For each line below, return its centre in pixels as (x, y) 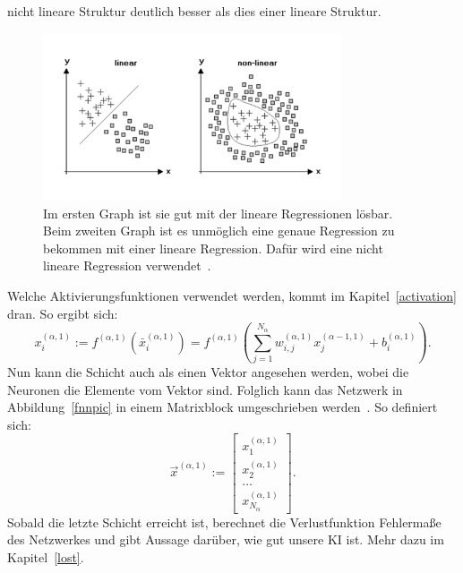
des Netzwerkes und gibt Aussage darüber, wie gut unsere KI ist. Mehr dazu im (226, 539)
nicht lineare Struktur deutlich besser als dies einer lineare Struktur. (194, 11)
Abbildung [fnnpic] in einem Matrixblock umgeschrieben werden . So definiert (223, 407)
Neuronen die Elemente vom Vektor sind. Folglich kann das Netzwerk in (205, 389)
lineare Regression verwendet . (127, 265)
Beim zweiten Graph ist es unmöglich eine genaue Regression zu (219, 231)
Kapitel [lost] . (46, 556)
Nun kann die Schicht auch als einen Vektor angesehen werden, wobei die (208, 371)
